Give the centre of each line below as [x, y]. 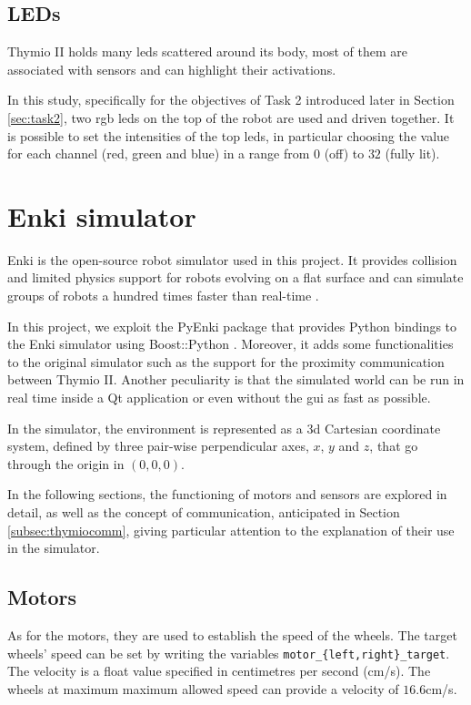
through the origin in [66, 463]
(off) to [344, 153]
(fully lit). [412, 153]
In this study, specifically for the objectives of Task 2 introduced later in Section [231, 100]
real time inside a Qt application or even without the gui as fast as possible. [219, 398]
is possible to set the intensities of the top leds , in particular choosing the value [229, 135]
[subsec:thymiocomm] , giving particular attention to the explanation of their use [231, 530]
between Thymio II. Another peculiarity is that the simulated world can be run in [236, 379]
